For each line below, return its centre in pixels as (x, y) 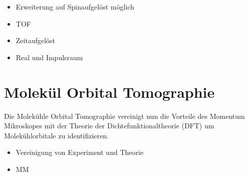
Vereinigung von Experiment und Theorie (80, 152)
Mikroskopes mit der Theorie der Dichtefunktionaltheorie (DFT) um (109, 126)
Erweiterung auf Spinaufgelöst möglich (75, 7)
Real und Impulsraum (49, 57)
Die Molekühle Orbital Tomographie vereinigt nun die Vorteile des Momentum (124, 116)
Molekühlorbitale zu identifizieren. (56, 135)
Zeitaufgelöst (36, 40)
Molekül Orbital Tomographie (109, 92)
